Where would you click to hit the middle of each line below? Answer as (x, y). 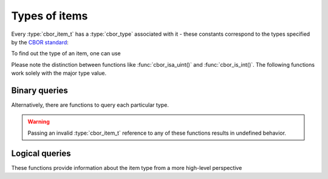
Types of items (50, 16)
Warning (39, 122)
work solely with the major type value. (59, 73)
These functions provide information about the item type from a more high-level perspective (127, 167)
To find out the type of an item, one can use (66, 53)
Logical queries (41, 153)
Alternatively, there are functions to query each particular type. (90, 105)
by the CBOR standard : (40, 42)
